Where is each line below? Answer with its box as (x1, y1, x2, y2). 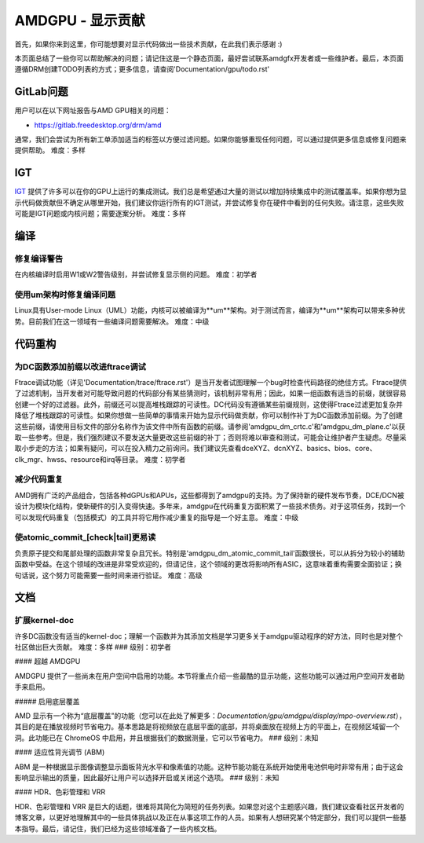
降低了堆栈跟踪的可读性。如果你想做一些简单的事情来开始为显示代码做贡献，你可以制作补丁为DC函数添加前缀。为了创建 (14, 411, 404, 420)
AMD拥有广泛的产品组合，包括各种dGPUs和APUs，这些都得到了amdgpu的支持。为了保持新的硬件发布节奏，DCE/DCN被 (14, 490, 404, 500)
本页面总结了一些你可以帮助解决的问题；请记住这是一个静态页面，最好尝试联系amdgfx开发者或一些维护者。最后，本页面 (14, 53, 404, 63)
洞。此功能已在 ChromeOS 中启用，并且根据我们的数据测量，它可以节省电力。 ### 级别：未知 (14, 733, 319, 742)
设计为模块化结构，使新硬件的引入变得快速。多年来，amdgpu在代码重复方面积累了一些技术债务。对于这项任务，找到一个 (14, 501, 406, 511)
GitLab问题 (14, 85, 68, 98)
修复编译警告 (14, 253, 64, 264)
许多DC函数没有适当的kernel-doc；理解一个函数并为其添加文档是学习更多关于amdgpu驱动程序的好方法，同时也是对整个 (14, 631, 404, 640)
